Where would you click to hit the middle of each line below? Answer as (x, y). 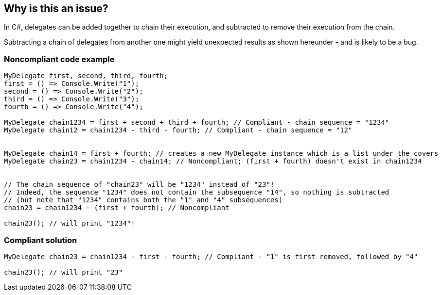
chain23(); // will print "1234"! (70, 223)
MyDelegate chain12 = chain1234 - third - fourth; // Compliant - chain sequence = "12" (178, 130)
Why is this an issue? (56, 8)
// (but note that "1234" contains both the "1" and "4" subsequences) (143, 200)
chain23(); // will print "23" (63, 272)
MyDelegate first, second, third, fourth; (86, 76)
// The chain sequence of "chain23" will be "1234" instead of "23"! (139, 185)
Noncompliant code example (59, 59)
